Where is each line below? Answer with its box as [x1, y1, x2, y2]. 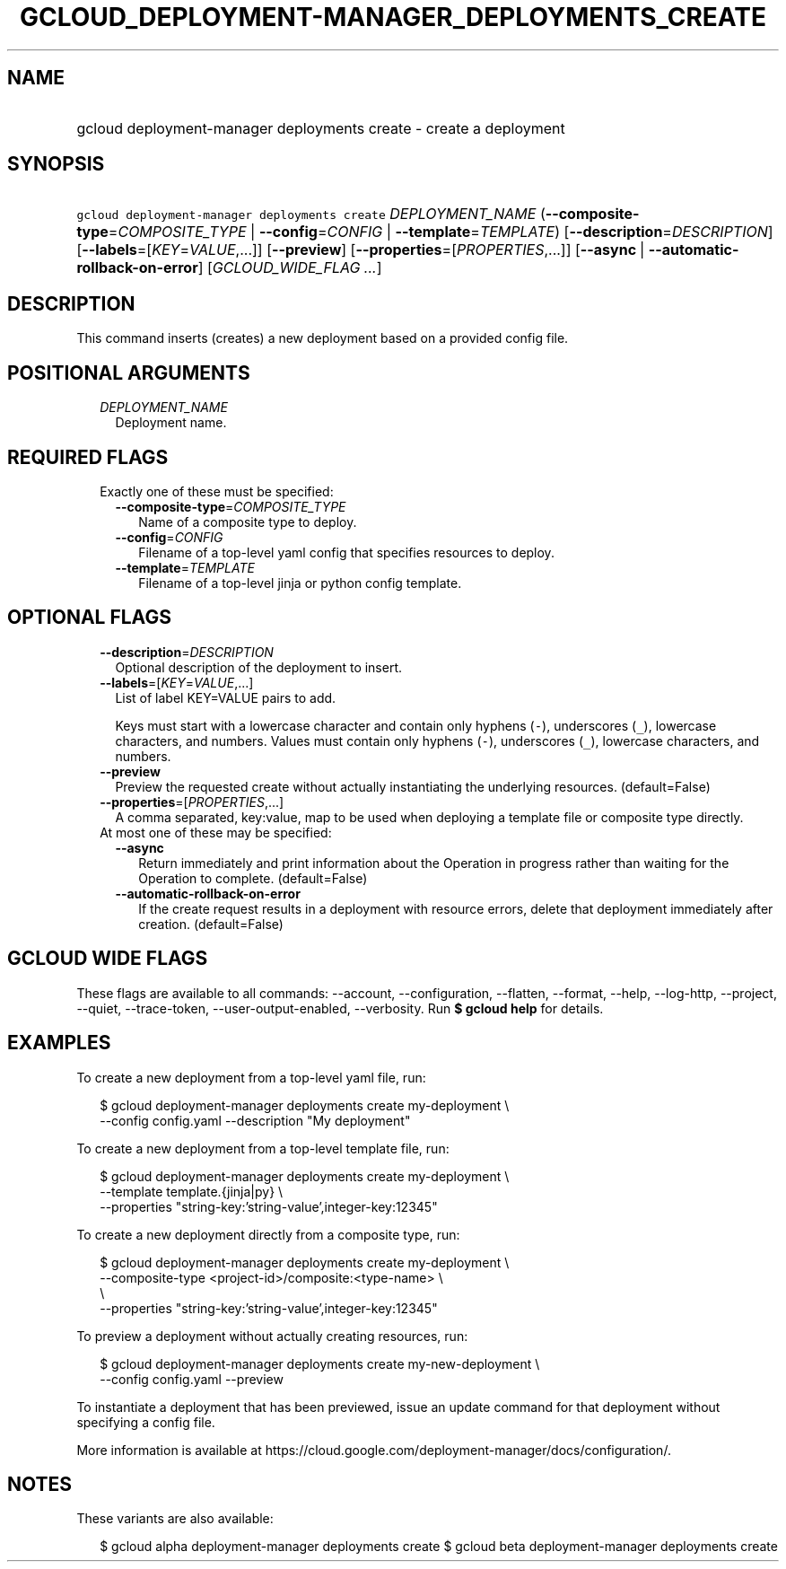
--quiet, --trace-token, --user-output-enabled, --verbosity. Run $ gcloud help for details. [76, 1000, 604, 1016]
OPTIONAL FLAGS [7, 606, 171, 629]
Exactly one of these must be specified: [100, 483, 334, 499]
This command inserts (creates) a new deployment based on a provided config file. [76, 330, 569, 346]
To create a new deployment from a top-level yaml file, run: [76, 1069, 426, 1085]
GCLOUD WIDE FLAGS [7, 947, 208, 970]
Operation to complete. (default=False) [138, 870, 368, 886]
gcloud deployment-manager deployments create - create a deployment [76, 118, 565, 137]
